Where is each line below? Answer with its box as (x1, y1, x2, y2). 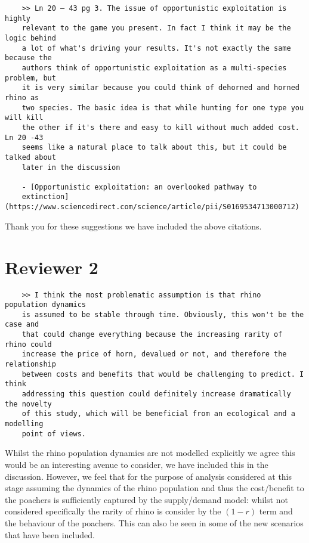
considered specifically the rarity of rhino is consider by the (5, 505, 221, 517)
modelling (5, 420, 44, 429)
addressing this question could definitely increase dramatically (21, 390, 291, 399)
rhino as (5, 93, 39, 102)
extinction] (21, 193, 69, 201)
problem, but (5, 73, 56, 82)
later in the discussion (21, 163, 120, 172)
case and (5, 320, 39, 329)
